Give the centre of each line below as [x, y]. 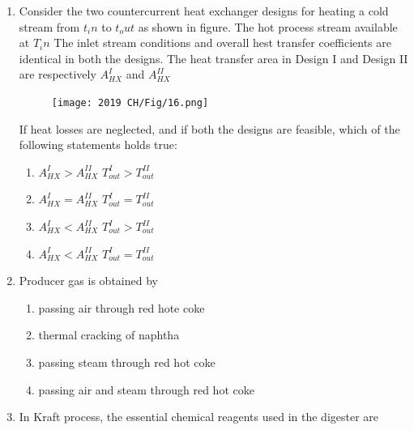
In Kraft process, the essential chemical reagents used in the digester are [199, 417]
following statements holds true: [98, 145]
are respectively [58, 74]
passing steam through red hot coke [127, 362]
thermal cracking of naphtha [109, 335]
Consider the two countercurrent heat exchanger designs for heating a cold [204, 11]
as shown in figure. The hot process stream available [268, 26]
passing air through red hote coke [122, 307]
